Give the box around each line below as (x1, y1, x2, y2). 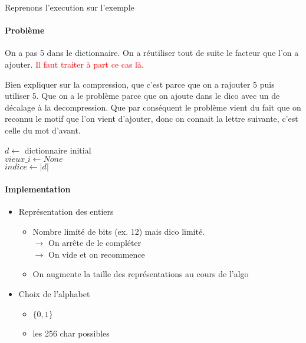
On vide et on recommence (48, 248, 145, 260)
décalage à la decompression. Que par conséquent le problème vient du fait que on (5, 101, 301, 113)
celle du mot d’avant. (5, 124, 81, 136)
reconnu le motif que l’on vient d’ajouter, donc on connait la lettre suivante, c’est (5, 112, 298, 125)
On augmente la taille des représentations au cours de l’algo (32, 268, 249, 280)
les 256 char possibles (32, 327, 110, 339)
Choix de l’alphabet (18, 287, 90, 299)
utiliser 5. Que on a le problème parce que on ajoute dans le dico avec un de (5, 89, 280, 102)
